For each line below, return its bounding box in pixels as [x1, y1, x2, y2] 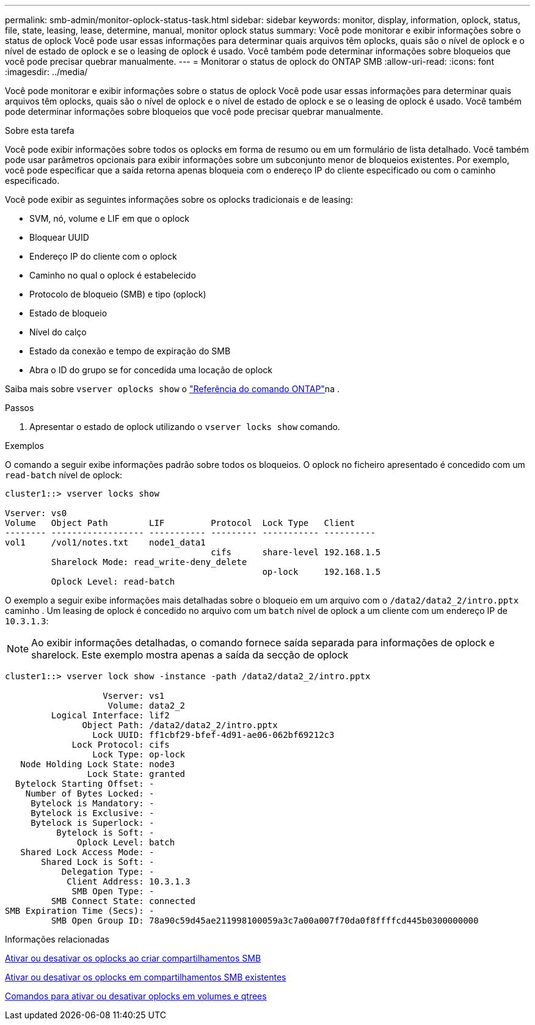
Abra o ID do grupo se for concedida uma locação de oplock [29, 365, 272, 375]
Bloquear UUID [29, 232, 89, 243]
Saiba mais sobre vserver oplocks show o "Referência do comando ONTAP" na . [5, 384, 340, 394]
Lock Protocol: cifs [71, 740, 170, 750]
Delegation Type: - [61, 867, 155, 877]
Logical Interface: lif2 [51, 710, 170, 720]
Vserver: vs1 [103, 691, 165, 701]
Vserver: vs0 [5, 508, 67, 518]
